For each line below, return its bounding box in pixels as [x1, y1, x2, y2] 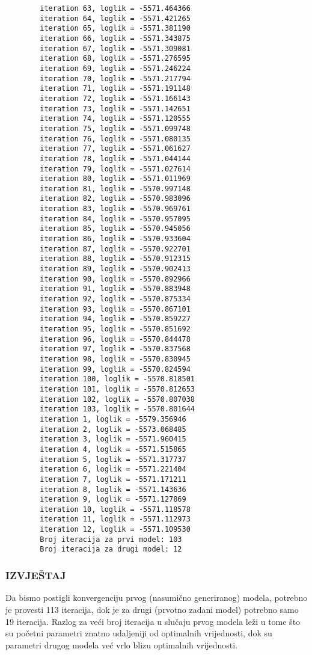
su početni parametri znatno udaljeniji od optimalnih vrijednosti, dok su [5, 627, 272, 639]
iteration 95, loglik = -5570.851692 [40, 325, 191, 333]
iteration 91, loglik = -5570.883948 [40, 284, 191, 294]
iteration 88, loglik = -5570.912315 [40, 254, 191, 263]
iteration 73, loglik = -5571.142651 [40, 104, 191, 113]
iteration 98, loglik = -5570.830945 [40, 354, 191, 363]
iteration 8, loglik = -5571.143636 [40, 485, 186, 494]
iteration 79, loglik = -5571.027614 [40, 164, 191, 173]
